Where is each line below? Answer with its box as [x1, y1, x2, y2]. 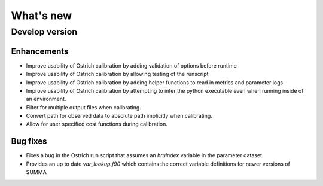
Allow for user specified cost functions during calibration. [26, 120, 167, 128]
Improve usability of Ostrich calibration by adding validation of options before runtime [26, 62, 237, 69]
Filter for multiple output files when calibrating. [26, 103, 142, 111]
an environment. [26, 96, 66, 103]
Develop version [11, 26, 78, 37]
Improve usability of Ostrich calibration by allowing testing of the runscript [26, 71, 209, 78]
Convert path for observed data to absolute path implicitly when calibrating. [26, 112, 212, 120]
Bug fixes [11, 136, 47, 147]
